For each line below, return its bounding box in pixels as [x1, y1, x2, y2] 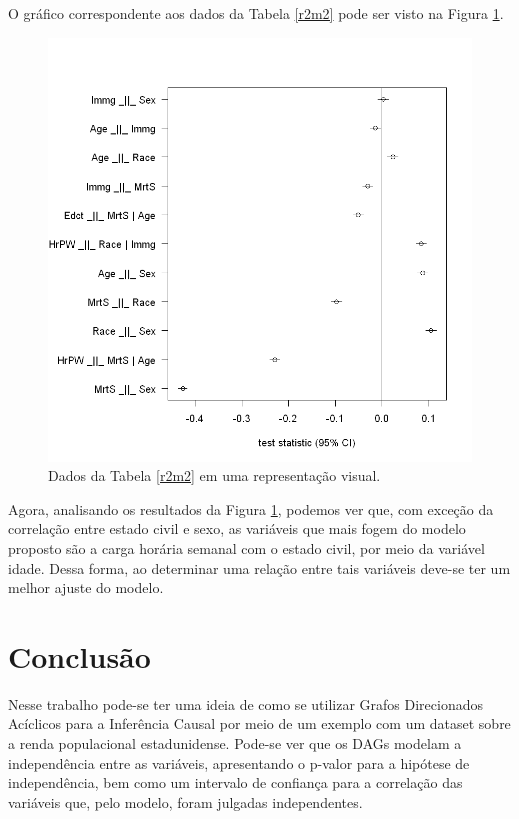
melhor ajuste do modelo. [8, 577, 164, 598]
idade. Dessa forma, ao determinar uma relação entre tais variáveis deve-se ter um [8, 557, 511, 578]
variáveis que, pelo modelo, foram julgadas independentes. [8, 791, 363, 812]
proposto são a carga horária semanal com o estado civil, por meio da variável [8, 537, 485, 558]
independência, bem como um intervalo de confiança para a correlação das [8, 772, 463, 793]
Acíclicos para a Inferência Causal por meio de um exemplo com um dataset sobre [8, 713, 511, 734]
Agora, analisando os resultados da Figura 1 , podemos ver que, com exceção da [8, 498, 494, 519]
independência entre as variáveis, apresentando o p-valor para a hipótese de [8, 752, 470, 773]
